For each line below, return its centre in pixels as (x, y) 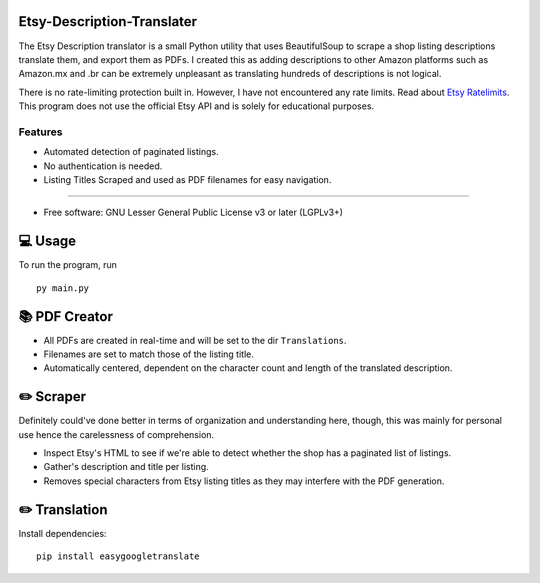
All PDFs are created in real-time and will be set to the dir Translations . (195, 340)
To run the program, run (67, 265)
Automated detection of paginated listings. (131, 152)
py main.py (63, 288)
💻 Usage (47, 241)
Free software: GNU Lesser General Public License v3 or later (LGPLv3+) (193, 212)
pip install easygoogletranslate (118, 556)
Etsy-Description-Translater (108, 21)
